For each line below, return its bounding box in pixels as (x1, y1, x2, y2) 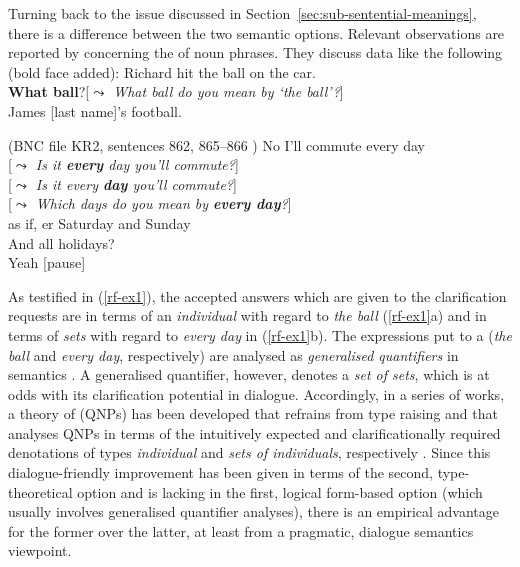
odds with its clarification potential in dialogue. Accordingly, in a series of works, (8, 383, 505, 404)
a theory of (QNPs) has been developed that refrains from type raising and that (8, 403, 498, 424)
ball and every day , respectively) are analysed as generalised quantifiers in (8, 344, 459, 365)
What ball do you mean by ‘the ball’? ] (113, 81, 344, 102)
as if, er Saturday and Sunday (8, 212, 191, 233)
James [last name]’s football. (8, 100, 182, 121)
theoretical (8, 481, 73, 502)
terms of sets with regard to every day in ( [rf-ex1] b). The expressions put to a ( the (8, 324, 512, 345)
